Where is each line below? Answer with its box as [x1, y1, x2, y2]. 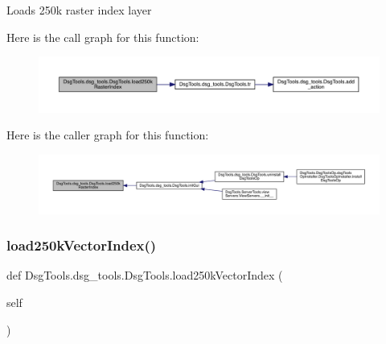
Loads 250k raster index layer [6, 2, 152, 18]
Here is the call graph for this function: [6, 28, 199, 45]
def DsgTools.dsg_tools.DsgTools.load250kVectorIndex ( [6, 267, 283, 284]
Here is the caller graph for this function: [6, 126, 209, 143]
